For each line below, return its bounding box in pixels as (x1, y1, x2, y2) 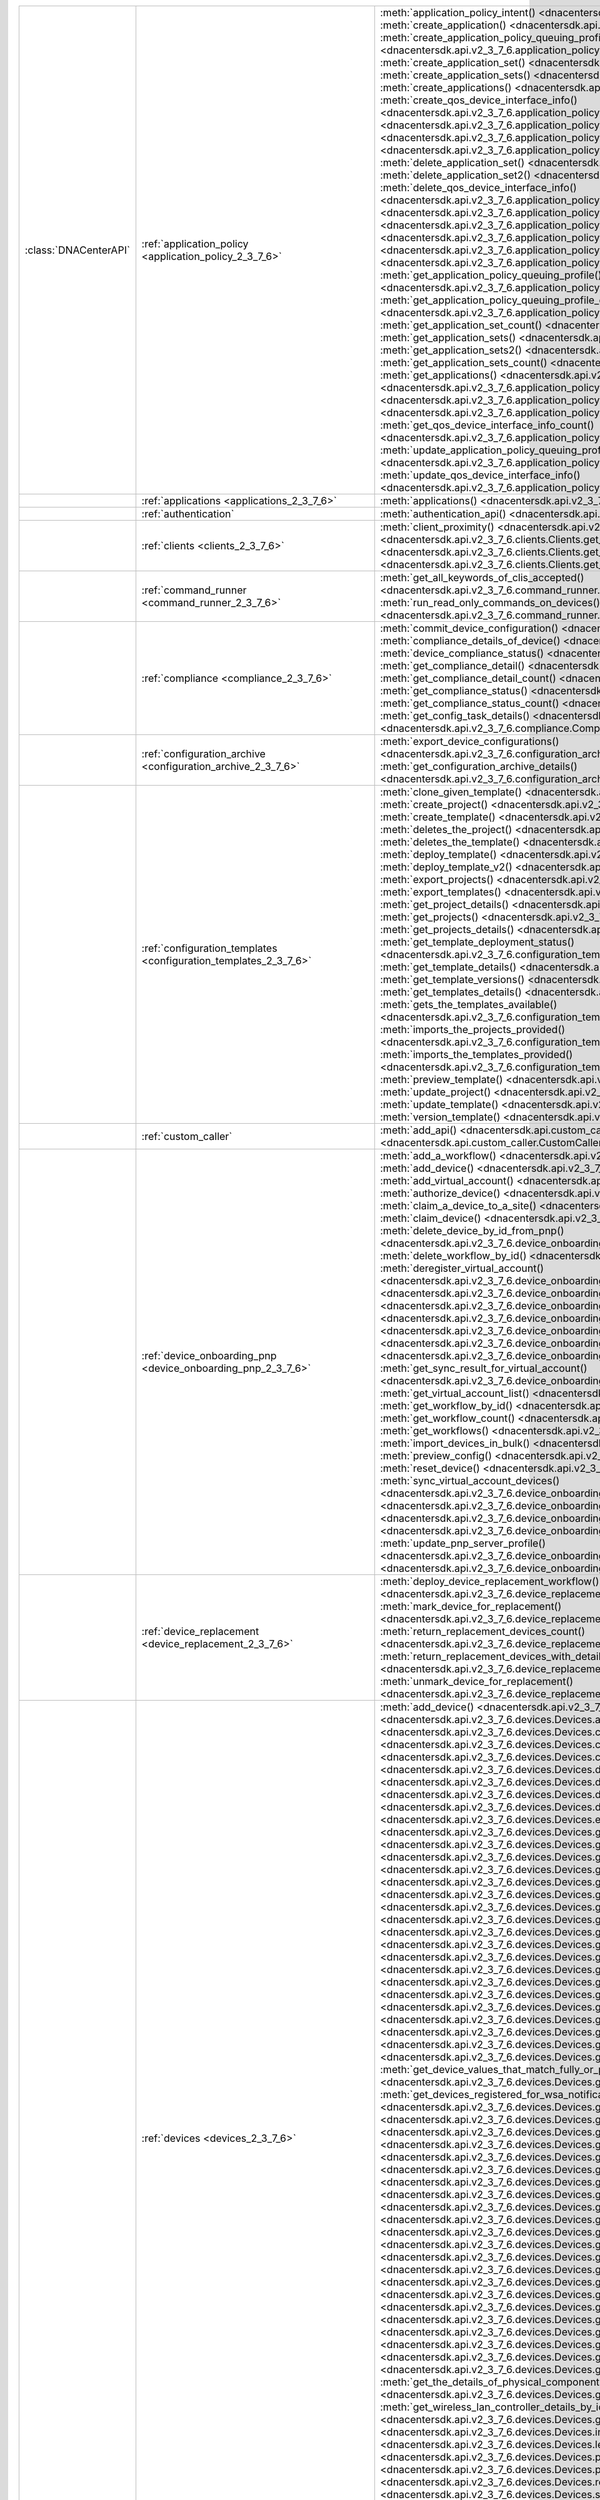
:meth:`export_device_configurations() (380, 735, 560, 748)
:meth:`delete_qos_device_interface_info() (380, 181, 577, 194)
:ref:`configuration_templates (141, 941, 278, 955)
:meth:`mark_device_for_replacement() (380, 1600, 562, 1613)
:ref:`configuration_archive (141, 747, 266, 760)
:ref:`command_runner (141, 583, 247, 597)
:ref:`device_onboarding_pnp (141, 1349, 277, 1362)
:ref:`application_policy (141, 237, 249, 250)
